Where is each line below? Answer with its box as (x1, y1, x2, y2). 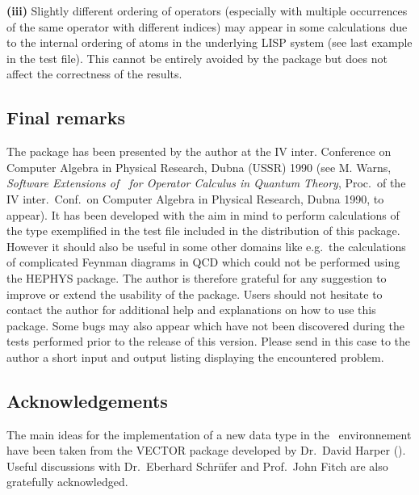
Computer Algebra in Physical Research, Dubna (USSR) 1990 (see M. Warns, (6, 158, 392, 175)
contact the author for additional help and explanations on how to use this (6, 301, 376, 318)
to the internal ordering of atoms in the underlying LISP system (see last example (6, 34, 413, 51)
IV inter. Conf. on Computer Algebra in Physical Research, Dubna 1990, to (6, 190, 384, 207)
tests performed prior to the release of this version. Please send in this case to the (6, 333, 411, 350)
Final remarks (6, 105, 125, 130)
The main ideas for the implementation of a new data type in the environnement (6, 426, 412, 443)
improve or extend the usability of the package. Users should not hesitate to (6, 285, 383, 302)
